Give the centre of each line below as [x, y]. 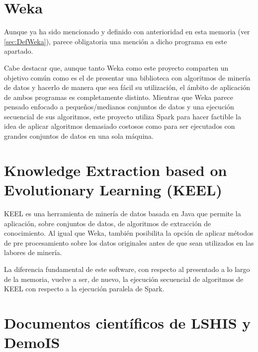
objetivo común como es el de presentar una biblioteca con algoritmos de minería [127, 77]
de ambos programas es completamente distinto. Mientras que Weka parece [119, 97]
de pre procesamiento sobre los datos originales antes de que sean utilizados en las [129, 242]
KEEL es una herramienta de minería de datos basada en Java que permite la [123, 213]
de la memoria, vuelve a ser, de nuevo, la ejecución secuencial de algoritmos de [124, 279]
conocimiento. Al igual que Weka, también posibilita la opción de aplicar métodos [129, 233]
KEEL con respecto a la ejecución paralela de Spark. [84, 289]
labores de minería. [33, 252]
